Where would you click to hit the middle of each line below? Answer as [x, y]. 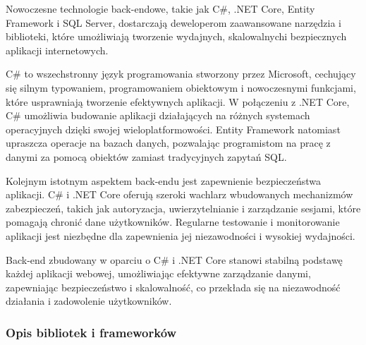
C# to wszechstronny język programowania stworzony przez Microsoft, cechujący [181, 74]
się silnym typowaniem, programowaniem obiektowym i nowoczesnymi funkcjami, [181, 87]
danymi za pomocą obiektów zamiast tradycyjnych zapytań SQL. [146, 156]
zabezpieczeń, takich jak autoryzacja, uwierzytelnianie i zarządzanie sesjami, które [183, 208]
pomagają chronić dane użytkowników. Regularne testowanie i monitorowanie [173, 222]
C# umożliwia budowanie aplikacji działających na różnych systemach [158, 115]
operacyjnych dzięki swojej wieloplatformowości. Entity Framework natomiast [173, 129]
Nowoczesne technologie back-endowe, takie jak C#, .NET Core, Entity [160, 8]
